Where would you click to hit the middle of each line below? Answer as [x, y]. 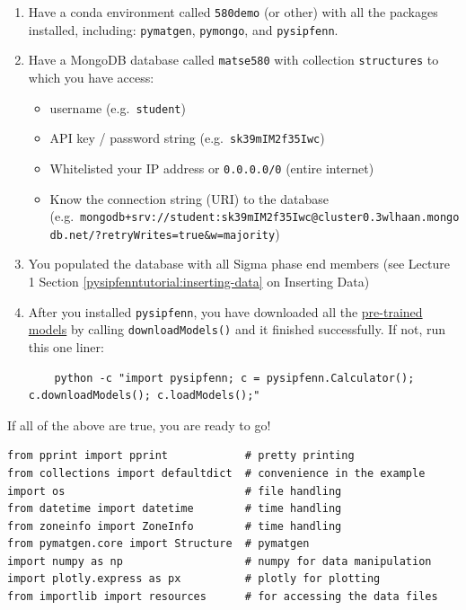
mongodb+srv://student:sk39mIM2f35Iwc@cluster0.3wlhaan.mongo [270, 218]
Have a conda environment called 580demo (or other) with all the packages [233, 12]
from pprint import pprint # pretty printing [181, 456]
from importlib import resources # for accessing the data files [223, 597]
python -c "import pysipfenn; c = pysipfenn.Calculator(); [234, 378]
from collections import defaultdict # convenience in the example [216, 473]
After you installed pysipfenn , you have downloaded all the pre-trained [225, 311]
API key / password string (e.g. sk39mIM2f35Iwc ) [187, 138]
